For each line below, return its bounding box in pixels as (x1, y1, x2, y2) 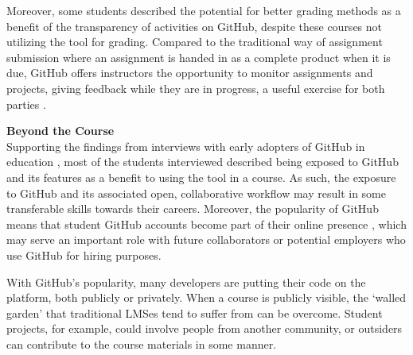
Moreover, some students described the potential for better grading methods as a (6, 2, 401, 18)
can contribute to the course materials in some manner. (6, 335, 277, 352)
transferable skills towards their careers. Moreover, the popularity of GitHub (6, 200, 379, 217)
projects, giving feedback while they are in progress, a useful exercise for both (6, 79, 385, 96)
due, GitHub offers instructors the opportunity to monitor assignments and (6, 64, 373, 81)
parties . (6, 95, 46, 112)
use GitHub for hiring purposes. (6, 246, 162, 263)
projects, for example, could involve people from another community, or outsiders (6, 320, 403, 337)
